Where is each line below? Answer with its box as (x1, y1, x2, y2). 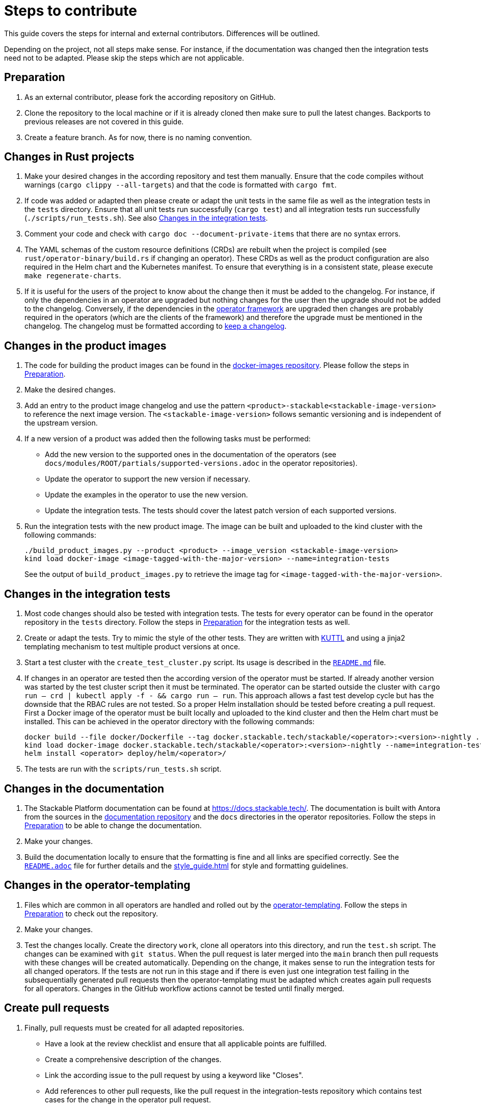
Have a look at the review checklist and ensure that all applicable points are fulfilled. (45, 1039, 327, 1048)
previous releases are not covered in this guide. (24, 117, 184, 126)
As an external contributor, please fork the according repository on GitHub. (24, 92, 276, 101)
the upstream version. (24, 418, 98, 428)
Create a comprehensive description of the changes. (45, 1054, 222, 1064)
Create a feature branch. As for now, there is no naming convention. (24, 133, 252, 142)
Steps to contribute (4, 2, 137, 19)
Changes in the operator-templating (4, 879, 191, 892)
